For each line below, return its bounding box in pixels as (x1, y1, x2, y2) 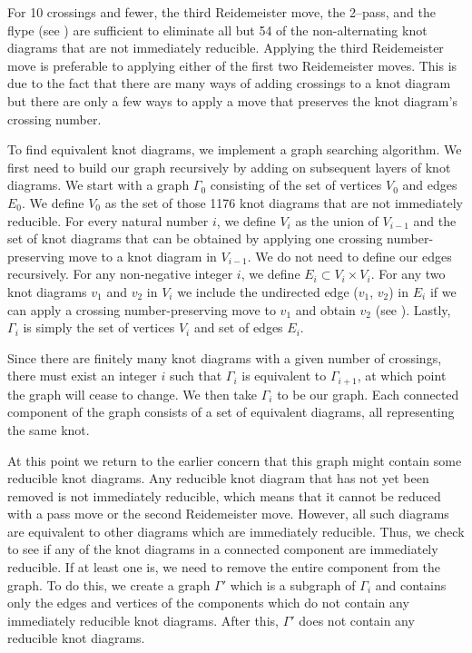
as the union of (295, 211, 379, 230)
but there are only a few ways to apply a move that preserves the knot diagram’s (7, 91, 457, 110)
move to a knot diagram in (68, 246, 217, 265)
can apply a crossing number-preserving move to (7, 300, 276, 319)
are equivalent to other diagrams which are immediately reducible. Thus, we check (7, 521, 465, 540)
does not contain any (299, 610, 415, 629)
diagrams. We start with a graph (7, 175, 190, 194)
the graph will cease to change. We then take (7, 384, 258, 403)
